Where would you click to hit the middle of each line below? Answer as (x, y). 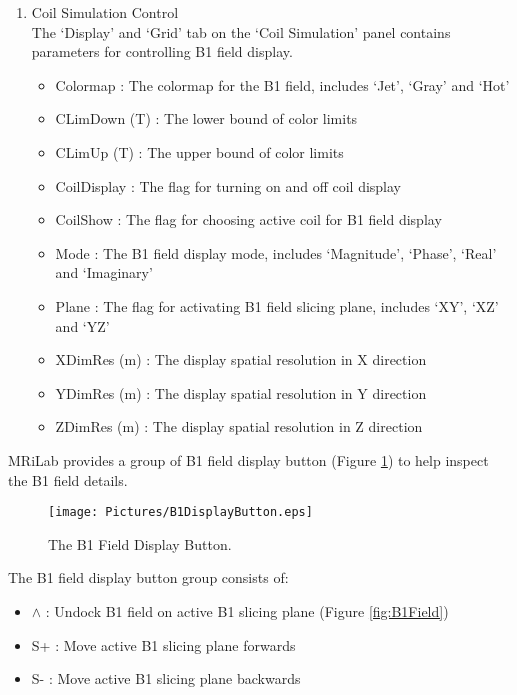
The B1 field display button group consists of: (148, 577)
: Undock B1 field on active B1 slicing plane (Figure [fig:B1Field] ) (247, 610)
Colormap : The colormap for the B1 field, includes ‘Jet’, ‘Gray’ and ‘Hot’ (282, 84)
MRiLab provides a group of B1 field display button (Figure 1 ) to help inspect (248, 459)
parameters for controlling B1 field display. (162, 51)
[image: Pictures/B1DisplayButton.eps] (180, 512)
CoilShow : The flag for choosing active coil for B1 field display (248, 219)
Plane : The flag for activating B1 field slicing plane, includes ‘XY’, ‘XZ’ (277, 305)
